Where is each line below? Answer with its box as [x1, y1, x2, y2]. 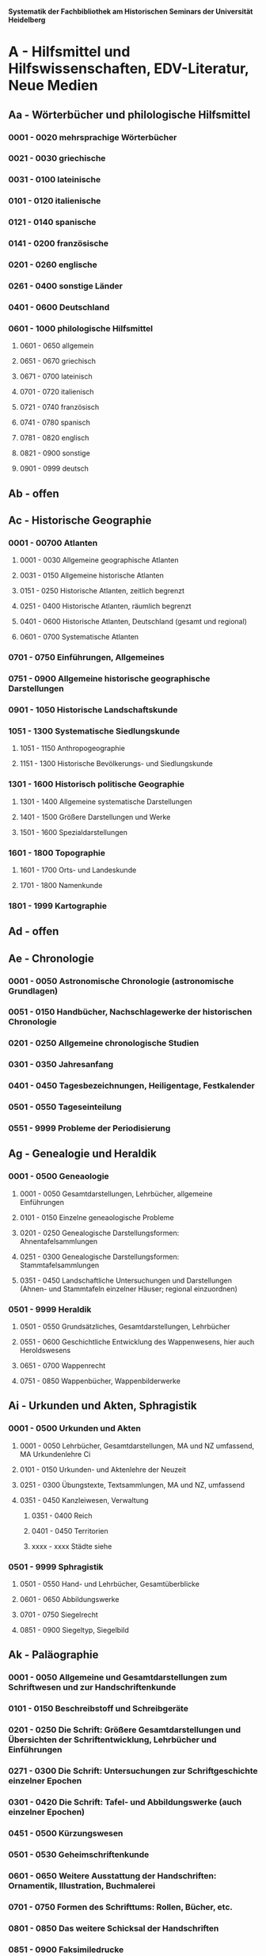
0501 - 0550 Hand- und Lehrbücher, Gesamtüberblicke [19, 1580, 200, 1589]
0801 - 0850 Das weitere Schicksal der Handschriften [8, 1923, 219, 1934]
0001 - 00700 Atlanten [8, 537, 98, 548]
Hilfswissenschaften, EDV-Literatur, [8, 59, 249, 78]
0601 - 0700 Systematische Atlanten [19, 632, 139, 642]
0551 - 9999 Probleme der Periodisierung [8, 1123, 171, 1134]
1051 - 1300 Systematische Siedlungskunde [8, 725, 180, 736]
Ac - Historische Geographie [8, 513, 152, 527]
